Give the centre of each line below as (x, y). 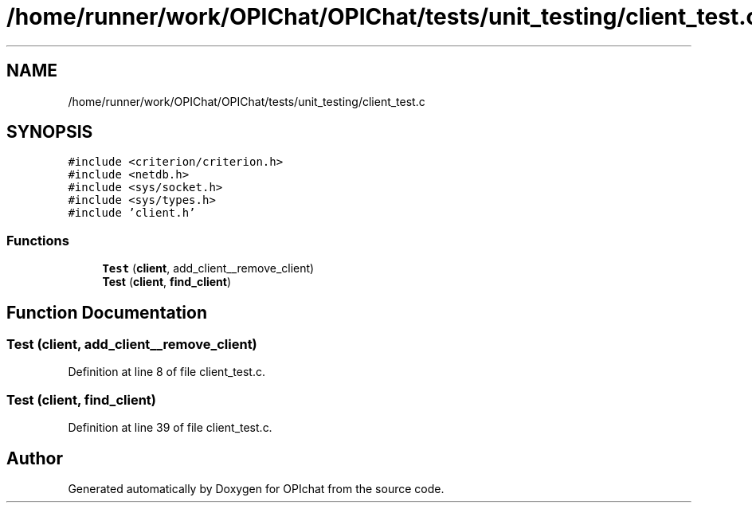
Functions (38, 240)
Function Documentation (107, 312)
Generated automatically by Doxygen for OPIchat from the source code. (256, 489)
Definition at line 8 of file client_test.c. (166, 372)
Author (35, 458)
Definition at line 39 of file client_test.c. (170, 428)
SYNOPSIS (50, 132)
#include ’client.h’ (132, 213)
